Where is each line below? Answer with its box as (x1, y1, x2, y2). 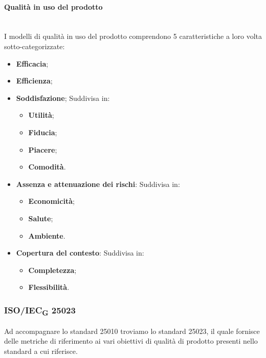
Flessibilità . (28, 282, 70, 292)
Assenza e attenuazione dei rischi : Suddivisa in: (16, 178, 180, 189)
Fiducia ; (28, 127, 57, 137)
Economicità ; (28, 196, 75, 206)
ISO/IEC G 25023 (4, 303, 76, 318)
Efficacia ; (16, 58, 49, 69)
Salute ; (28, 213, 53, 223)
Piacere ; (28, 144, 57, 155)
